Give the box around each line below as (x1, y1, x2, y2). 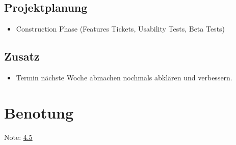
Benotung (4, 102, 74, 123)
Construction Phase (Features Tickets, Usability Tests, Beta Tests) (16, 23, 225, 34)
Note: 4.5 (4, 131, 33, 142)
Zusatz (4, 48, 40, 64)
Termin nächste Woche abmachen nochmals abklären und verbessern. (16, 72, 232, 82)
